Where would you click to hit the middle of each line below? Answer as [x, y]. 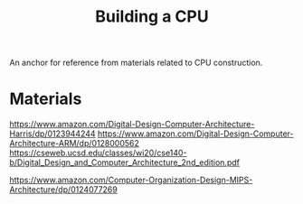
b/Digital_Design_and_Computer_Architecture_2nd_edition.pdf [124, 162]
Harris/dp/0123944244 [53, 134]
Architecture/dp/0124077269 [63, 190]
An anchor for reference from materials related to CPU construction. [136, 63]
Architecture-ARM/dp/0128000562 [75, 144]
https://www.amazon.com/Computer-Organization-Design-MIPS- [131, 180]
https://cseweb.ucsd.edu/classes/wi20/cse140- [98, 153]
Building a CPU [152, 17]
